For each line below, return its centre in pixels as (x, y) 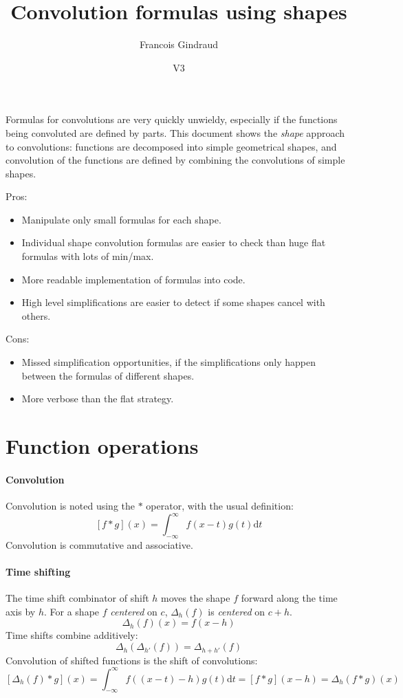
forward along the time (289, 598)
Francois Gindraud (179, 44)
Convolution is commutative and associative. (99, 544)
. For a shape (72, 611)
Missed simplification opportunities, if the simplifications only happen (168, 362)
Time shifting (38, 572)
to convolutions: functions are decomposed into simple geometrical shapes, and (171, 146)
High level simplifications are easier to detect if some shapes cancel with (173, 302)
